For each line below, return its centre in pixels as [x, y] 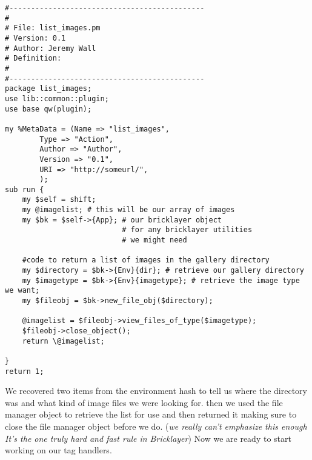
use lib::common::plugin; [57, 98]
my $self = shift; [59, 200]
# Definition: [33, 58]
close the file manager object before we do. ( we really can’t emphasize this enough [156, 426]
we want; [22, 291]
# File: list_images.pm [53, 28]
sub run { [25, 189]
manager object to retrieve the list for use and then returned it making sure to [151, 414]
